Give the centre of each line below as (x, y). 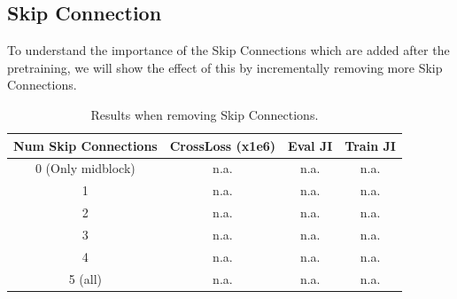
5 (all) (85, 278)
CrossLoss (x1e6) (223, 145)
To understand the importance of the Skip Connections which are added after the (228, 50)
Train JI (370, 145)
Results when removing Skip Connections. (205, 114)
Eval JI (310, 145)
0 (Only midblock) (85, 168)
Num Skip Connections (85, 145)
